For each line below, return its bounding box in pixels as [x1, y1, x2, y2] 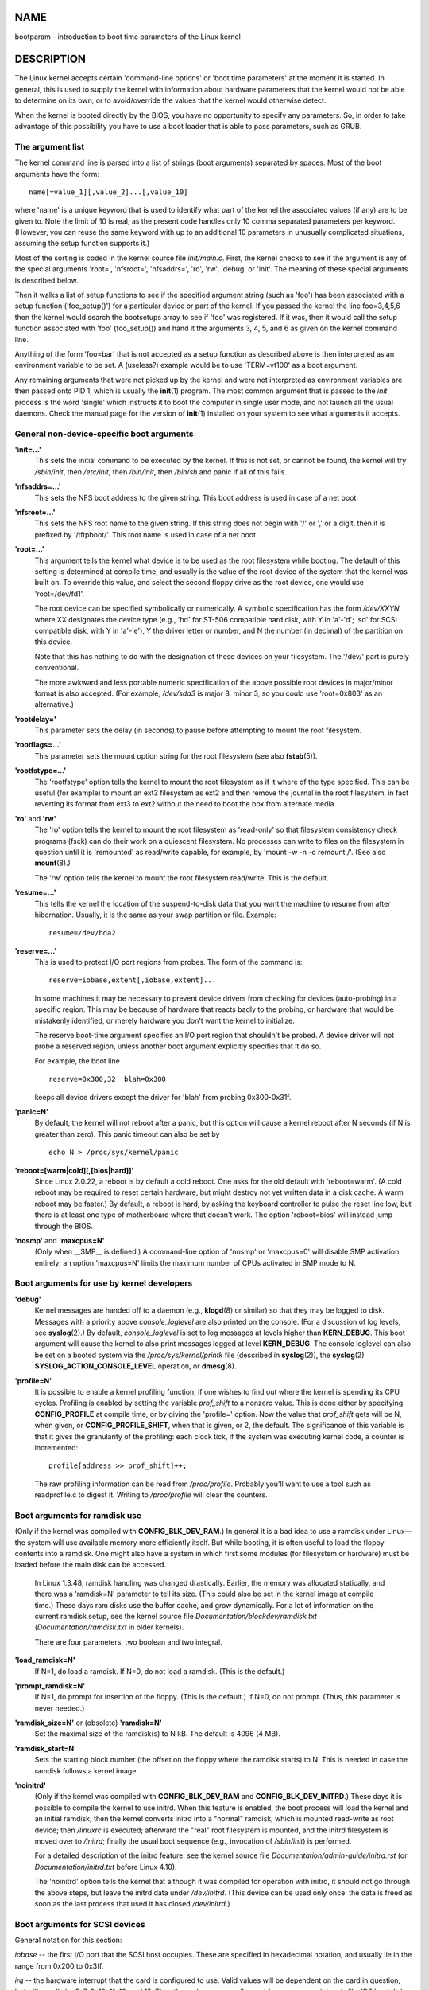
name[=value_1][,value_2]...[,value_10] [29, 187, 188, 197]
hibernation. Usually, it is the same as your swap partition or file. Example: [34, 910, 277, 919]
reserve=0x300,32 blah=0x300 [48, 1075, 167, 1084]
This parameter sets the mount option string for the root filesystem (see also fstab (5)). [34, 751, 318, 760]
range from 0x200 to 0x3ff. [14, 1961, 104, 1970]
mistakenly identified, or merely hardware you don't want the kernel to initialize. [34, 1016, 296, 1025]
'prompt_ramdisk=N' [14, 1680, 86, 1691]
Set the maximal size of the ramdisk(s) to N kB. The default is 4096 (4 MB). [34, 1729, 281, 1738]
